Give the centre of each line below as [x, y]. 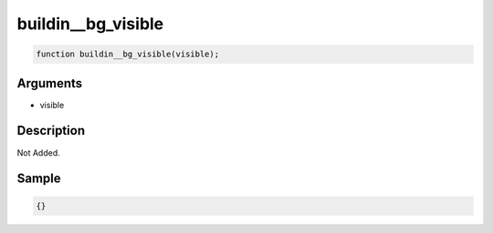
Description [51, 131]
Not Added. [39, 152]
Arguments [50, 83]
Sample [39, 179]
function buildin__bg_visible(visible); [127, 54]
